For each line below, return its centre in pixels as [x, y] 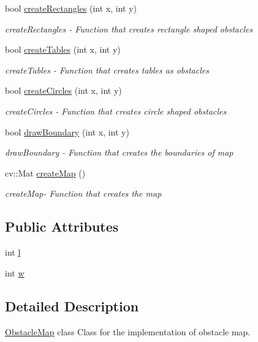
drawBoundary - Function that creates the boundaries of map [119, 152]
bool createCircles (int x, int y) [63, 90]
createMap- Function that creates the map [83, 193]
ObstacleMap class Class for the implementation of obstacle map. [128, 331]
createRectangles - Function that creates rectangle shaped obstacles [129, 28]
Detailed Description [72, 306]
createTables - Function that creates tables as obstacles [107, 70]
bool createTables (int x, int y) [63, 49]
